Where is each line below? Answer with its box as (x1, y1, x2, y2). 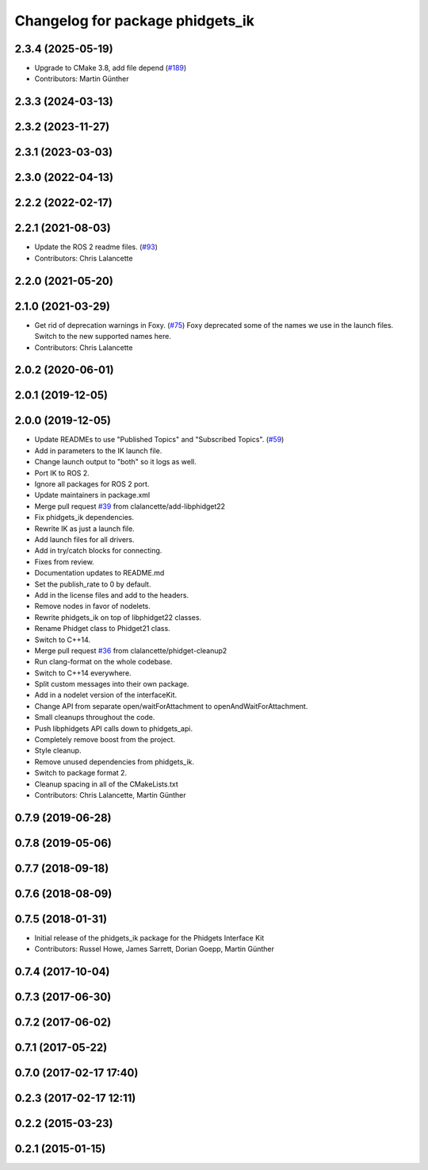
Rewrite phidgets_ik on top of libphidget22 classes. (34, 612, 202, 622)
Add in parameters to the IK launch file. (34, 445, 162, 456)
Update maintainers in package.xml (34, 491, 151, 500)
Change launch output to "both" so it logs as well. (34, 457, 197, 467)
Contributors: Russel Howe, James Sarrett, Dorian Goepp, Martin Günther (34, 945, 275, 954)
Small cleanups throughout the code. (34, 713, 155, 722)
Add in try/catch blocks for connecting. (34, 546, 162, 556)
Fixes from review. (34, 556, 94, 567)
